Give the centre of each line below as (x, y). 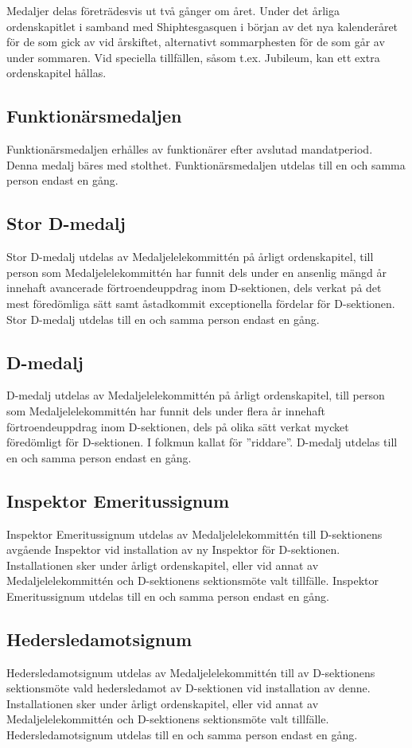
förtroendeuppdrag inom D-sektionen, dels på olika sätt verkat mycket (178, 426)
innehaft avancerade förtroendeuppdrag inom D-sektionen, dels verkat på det (194, 288)
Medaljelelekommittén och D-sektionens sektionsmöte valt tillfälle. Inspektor (193, 580)
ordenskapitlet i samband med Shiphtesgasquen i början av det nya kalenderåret (202, 26)
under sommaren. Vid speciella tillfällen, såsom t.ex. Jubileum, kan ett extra (193, 57)
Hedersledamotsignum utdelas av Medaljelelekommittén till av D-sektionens (191, 672)
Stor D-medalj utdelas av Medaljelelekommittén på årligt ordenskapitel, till (190, 257)
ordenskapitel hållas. (56, 73)
